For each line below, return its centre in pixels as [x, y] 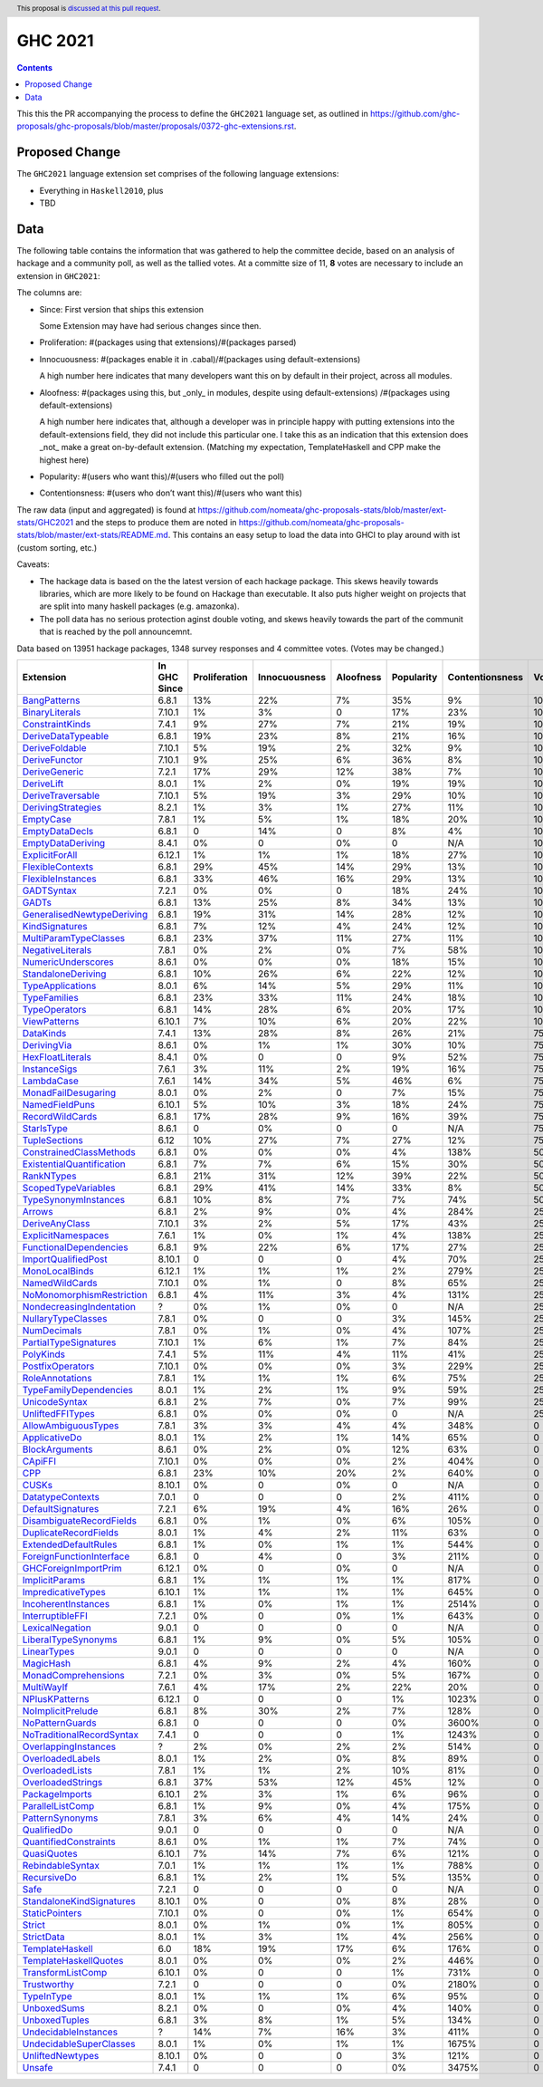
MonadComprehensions [74, 1675]
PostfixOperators [58, 1366]
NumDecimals [52, 1330]
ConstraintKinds [57, 724]
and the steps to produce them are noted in [156, 523]
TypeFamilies [50, 997]
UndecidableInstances [70, 2032]
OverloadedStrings [62, 1782]
